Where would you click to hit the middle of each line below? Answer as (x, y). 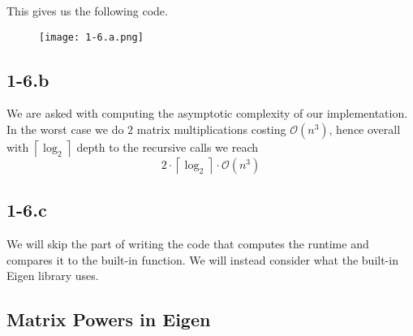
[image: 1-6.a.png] (91, 37)
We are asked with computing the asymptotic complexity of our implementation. (207, 113)
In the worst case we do (65, 129)
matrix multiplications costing (211, 129)
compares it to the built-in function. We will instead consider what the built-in (202, 259)
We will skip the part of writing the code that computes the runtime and (188, 244)
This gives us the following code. (87, 11)
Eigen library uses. (53, 276)
